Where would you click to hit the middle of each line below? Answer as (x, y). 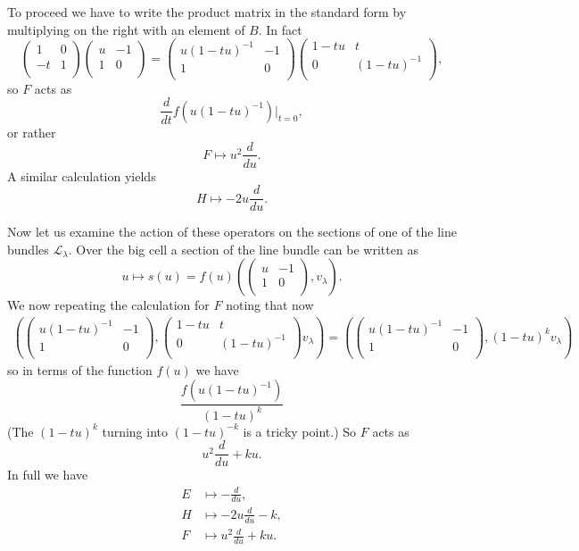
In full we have (48, 475)
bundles (28, 249)
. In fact (280, 29)
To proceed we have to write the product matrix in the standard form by (207, 12)
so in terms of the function (80, 369)
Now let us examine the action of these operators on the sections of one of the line (232, 232)
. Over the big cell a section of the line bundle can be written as (243, 249)
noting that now (270, 305)
